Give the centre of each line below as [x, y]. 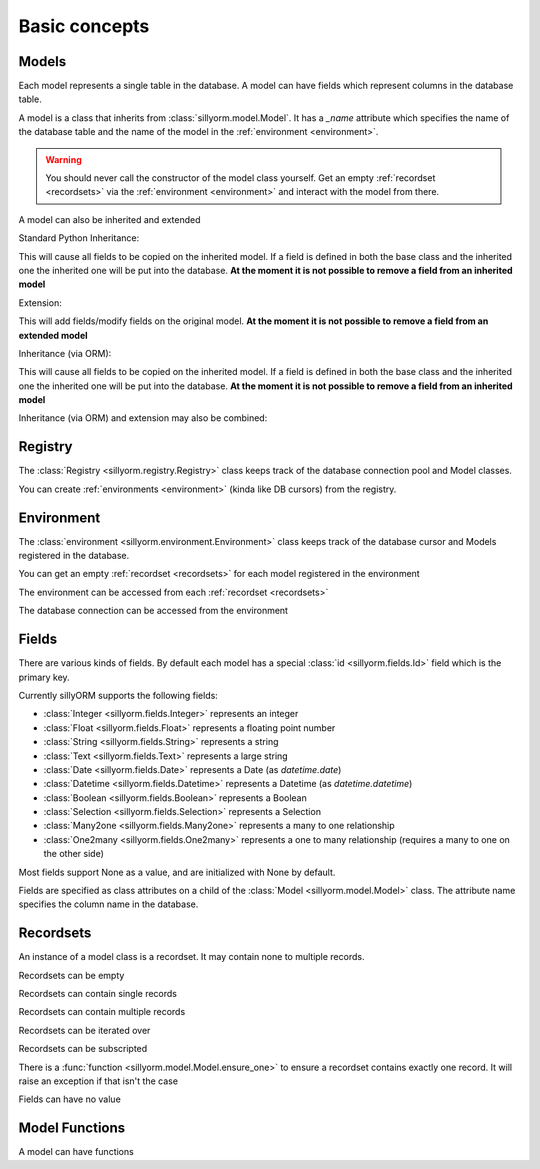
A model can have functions [76, 1152]
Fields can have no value [70, 1099]
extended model [53, 335]
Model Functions [72, 1128]
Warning [63, 159]
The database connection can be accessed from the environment [153, 611]
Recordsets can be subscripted [83, 1049]
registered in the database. [74, 556]
